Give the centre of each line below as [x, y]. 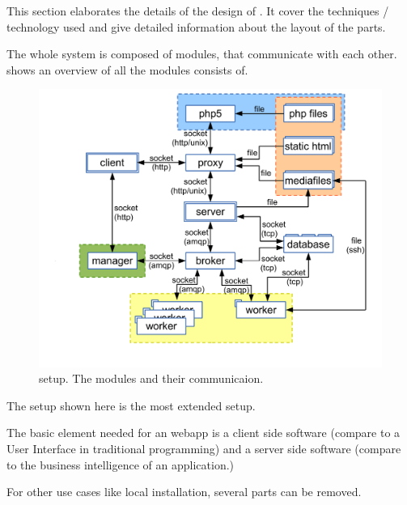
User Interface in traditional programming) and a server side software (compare [204, 448]
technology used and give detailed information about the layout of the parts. [196, 26]
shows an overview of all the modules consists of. [127, 69]
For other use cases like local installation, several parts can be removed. [184, 492]
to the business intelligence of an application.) [121, 464]
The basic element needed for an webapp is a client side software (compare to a [203, 433]
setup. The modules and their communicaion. [151, 378]
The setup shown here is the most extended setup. [131, 405]
